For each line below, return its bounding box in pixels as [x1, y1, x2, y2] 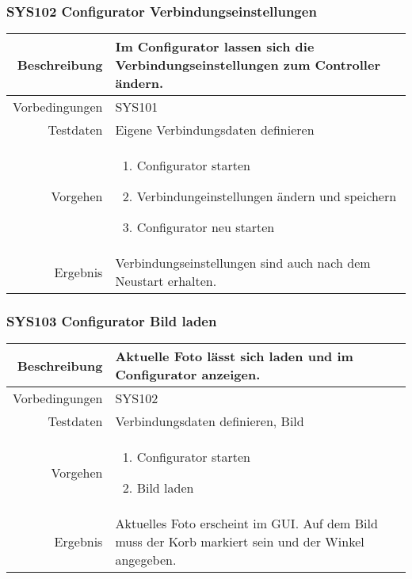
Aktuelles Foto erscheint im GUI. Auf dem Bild [115, 514, 378, 533]
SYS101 [115, 97, 158, 116]
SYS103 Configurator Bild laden [6, 311, 217, 331]
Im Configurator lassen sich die [115, 37, 315, 56]
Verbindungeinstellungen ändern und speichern [136, 187, 397, 206]
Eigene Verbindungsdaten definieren [115, 120, 315, 139]
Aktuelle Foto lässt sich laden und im [115, 347, 353, 366]
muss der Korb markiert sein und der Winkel [115, 532, 364, 551]
